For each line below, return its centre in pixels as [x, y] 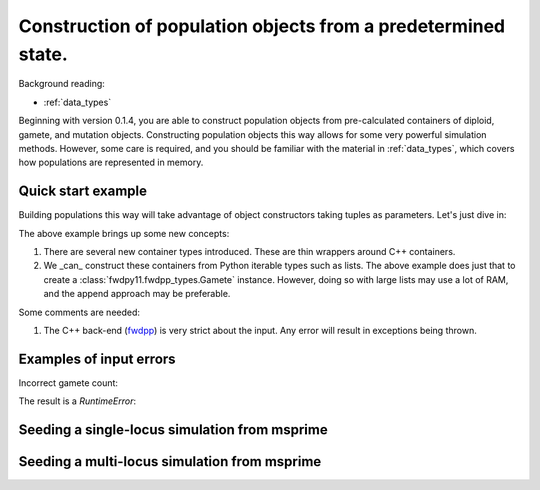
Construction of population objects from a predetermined [261, 26]
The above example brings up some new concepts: [124, 233]
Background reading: [61, 84]
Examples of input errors [97, 358]
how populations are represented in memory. [111, 162]
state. [43, 54]
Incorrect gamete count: [68, 382]
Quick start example [82, 191]
